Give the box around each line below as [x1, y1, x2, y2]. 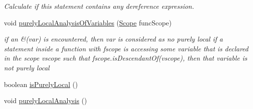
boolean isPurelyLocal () [4, 79, 78, 89]
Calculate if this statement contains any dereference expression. [4, 1, 194, 11]
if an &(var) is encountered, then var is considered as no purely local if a [4, 34, 223, 44]
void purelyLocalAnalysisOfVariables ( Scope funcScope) [4, 17, 172, 27]
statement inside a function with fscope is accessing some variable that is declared [4, 43, 249, 53]
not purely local [4, 62, 50, 72]
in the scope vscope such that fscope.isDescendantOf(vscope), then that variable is [4, 53, 247, 63]
